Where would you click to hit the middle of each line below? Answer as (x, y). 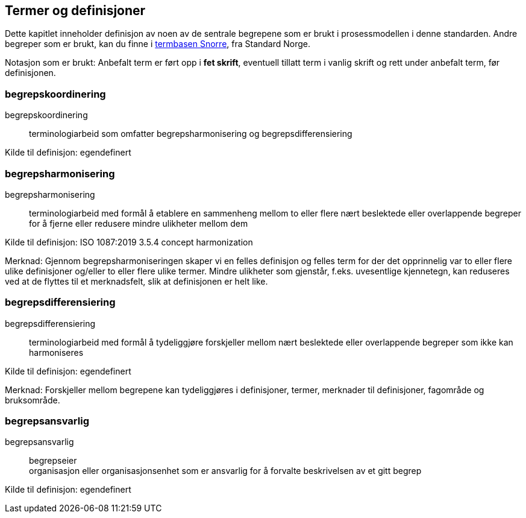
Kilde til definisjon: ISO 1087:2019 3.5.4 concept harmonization (129, 242)
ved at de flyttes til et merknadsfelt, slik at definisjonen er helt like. (136, 281)
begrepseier (53, 461)
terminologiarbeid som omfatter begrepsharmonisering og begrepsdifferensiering (191, 134)
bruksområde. (33, 400)
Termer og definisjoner (75, 11)
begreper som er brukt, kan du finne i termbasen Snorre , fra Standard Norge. (158, 44)
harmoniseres (56, 352)
